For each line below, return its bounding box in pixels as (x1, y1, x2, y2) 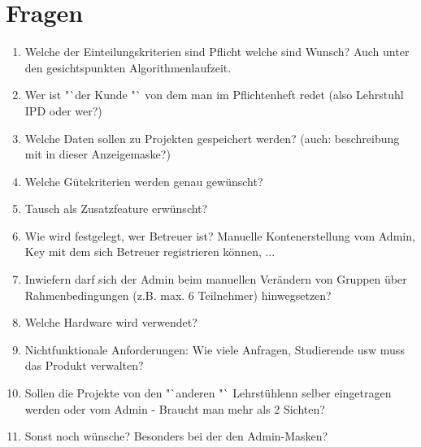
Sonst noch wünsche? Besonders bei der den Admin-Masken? (24, 427, 328, 445)
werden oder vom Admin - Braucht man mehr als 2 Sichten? (24, 400, 325, 417)
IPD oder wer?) (24, 102, 102, 119)
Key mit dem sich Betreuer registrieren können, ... (24, 243, 276, 260)
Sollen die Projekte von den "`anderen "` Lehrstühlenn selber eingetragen (24, 384, 392, 401)
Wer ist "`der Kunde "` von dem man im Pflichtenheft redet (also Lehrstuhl (24, 86, 404, 103)
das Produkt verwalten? (24, 357, 144, 374)
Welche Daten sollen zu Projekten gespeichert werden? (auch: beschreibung (24, 129, 400, 146)
